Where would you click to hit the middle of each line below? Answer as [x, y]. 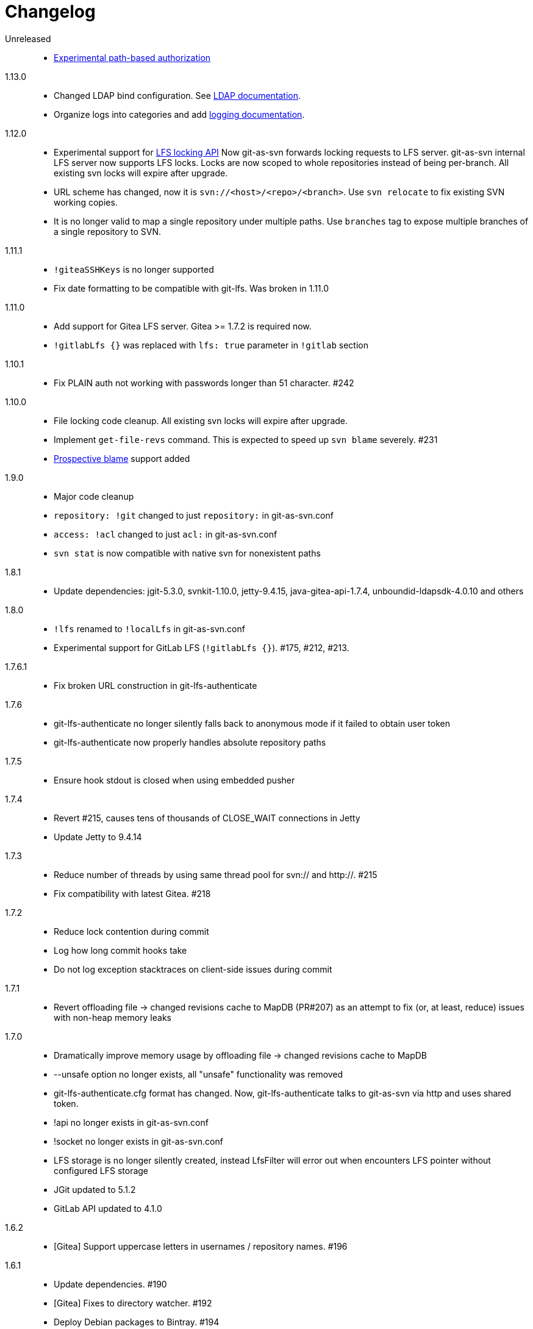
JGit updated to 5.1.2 [95, 1189]
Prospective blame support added [122, 458]
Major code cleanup [94, 496]
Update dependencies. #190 [110, 1284]
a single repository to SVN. [108, 231]
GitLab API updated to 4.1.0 [108, 1208]
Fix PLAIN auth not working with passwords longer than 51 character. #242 [204, 383]
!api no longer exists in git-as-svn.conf [131, 1122]
